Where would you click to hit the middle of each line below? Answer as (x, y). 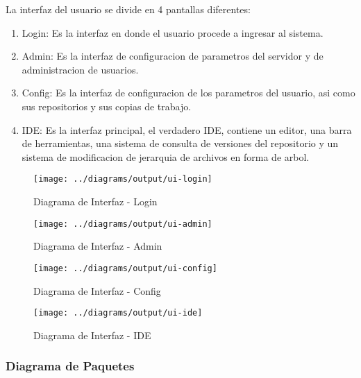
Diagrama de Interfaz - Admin (98, 246)
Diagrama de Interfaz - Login (95, 201)
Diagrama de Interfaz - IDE (92, 335)
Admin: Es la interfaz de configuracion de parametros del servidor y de (173, 56)
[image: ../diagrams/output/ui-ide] (118, 313)
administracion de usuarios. (80, 69)
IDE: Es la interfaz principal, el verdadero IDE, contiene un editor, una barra (187, 129)
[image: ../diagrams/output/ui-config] (125, 268)
